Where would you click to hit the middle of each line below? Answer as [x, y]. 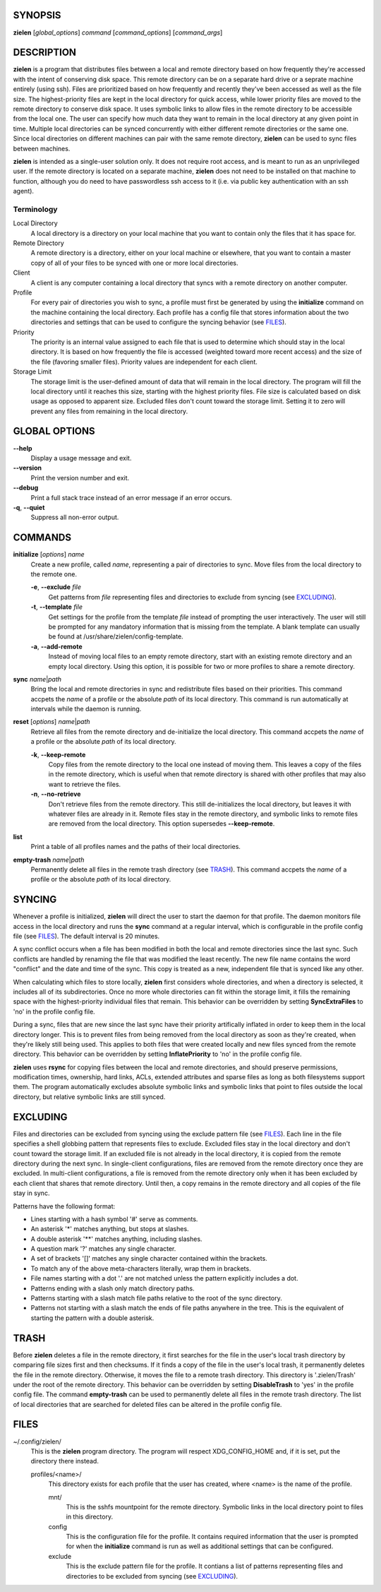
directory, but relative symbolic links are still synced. [89, 1097]
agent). [24, 191]
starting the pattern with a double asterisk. [92, 1318]
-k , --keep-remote [58, 754]
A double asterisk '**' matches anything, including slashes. [116, 1239]
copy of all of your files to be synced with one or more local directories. [134, 263]
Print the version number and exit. [80, 477]
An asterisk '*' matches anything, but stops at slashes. [110, 1229]
